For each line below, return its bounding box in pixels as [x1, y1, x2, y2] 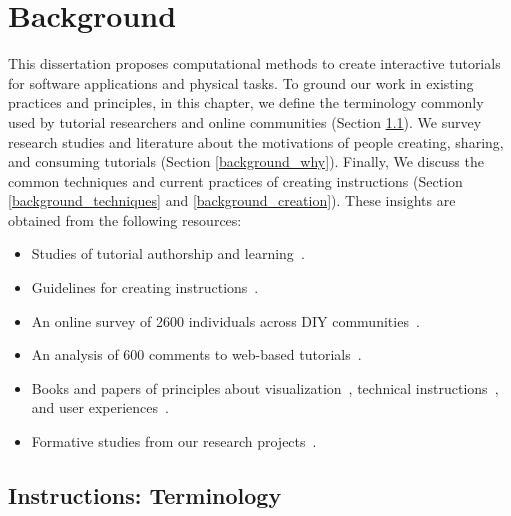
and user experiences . [31, 397, 169, 418]
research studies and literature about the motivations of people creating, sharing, [8, 131, 504, 152]
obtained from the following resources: [8, 209, 242, 230]
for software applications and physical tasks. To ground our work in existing [8, 72, 474, 93]
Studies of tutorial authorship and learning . [31, 243, 305, 264]
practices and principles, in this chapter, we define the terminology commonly [8, 92, 484, 113]
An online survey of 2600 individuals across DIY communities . [31, 310, 420, 331]
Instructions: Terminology [8, 480, 282, 511]
